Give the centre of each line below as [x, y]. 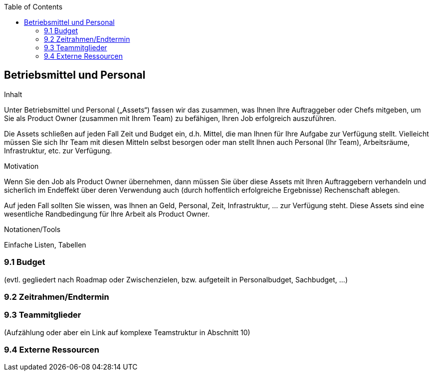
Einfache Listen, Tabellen [45, 245]
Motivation [21, 166]
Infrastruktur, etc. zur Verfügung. [58, 150]
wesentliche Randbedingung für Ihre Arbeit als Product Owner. [107, 214]
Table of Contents [33, 7]
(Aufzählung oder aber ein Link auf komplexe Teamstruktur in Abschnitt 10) [127, 332]
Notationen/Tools [32, 229]
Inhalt [13, 94]
